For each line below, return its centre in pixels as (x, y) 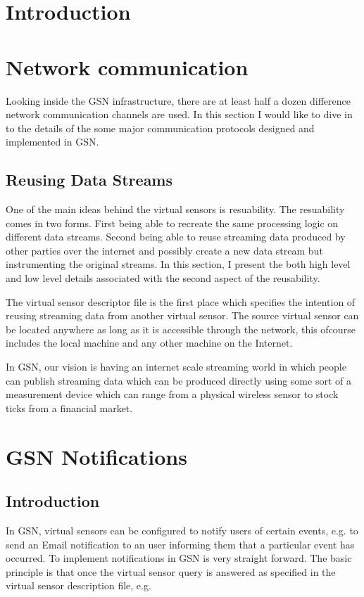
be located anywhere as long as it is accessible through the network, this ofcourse (181, 329)
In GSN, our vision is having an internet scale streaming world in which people (176, 367)
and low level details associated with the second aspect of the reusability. (163, 278)
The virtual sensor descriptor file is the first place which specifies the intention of (181, 301)
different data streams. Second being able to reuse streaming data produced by (176, 237)
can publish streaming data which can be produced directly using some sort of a (178, 380)
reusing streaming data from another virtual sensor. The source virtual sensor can (182, 315)
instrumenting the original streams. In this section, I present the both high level (178, 264)
